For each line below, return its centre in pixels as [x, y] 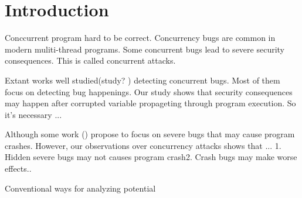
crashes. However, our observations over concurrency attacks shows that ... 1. [143, 145]
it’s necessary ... [33, 114]
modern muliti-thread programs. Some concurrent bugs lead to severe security [145, 49]
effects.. [18, 169]
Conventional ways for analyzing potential [80, 188]
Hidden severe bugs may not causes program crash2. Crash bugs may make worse [151, 157]
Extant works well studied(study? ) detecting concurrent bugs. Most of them [142, 80]
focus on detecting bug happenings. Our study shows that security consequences [149, 91]
